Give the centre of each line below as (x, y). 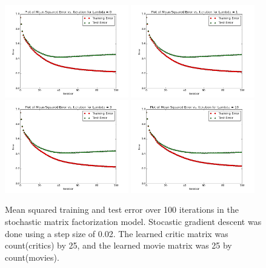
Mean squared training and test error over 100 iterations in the (122, 209)
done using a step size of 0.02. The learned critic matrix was (117, 233)
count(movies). (32, 257)
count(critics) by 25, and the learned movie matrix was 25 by (118, 245)
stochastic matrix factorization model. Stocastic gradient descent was (133, 222)
